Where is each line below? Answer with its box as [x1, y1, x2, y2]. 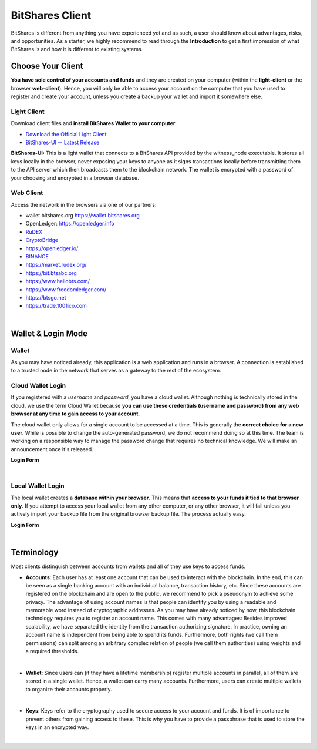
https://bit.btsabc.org [25, 269, 77, 276]
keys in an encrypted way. [25, 724, 89, 731]
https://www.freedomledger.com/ [25, 286, 107, 293]
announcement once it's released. [11, 445, 93, 452]
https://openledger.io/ [25, 244, 79, 252]
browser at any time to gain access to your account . [11, 410, 140, 417]
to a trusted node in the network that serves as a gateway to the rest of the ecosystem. [11, 367, 221, 374]
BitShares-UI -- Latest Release [25, 139, 100, 146]
